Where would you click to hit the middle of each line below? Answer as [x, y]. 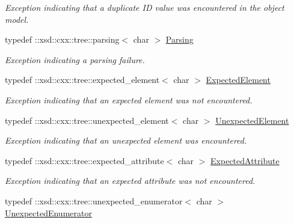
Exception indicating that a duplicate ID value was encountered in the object [145, 7]
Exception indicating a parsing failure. [75, 59]
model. [17, 19]
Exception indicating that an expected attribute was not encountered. [130, 181]
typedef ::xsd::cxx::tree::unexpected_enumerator [94, 200]
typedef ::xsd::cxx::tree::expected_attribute [84, 160]
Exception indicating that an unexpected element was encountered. [126, 140]
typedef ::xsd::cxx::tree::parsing [62, 39]
